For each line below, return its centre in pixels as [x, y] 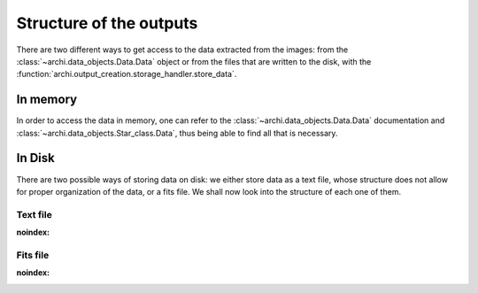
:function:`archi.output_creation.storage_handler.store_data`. [127, 74]
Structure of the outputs [107, 23]
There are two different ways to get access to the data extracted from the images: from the [182, 50]
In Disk [35, 158]
